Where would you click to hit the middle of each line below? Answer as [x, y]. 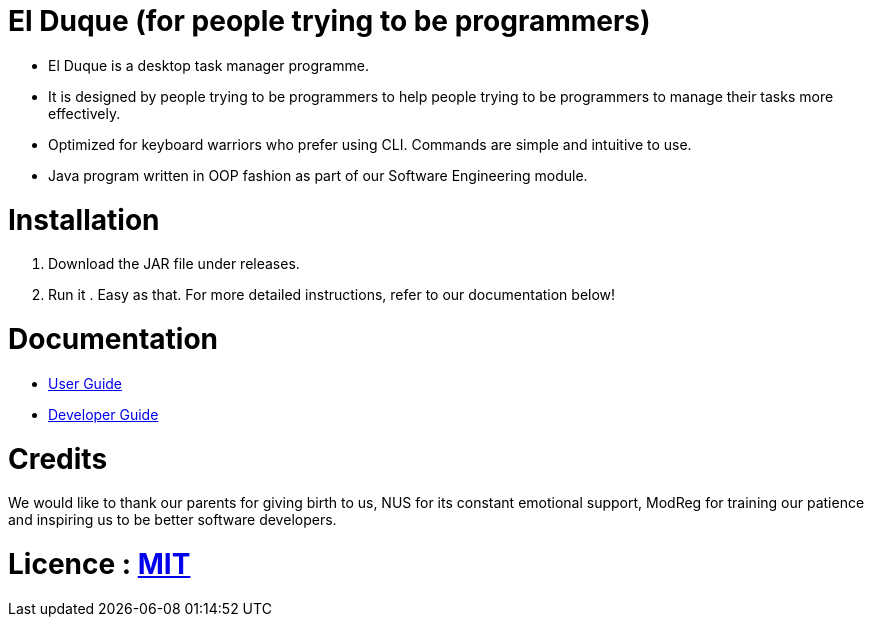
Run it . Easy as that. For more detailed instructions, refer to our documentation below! [332, 295]
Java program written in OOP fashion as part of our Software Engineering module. [318, 175]
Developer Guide [103, 414]
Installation [84, 219]
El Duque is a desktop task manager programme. [208, 65]
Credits [58, 458]
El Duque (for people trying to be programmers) [329, 21]
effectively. [84, 113]
